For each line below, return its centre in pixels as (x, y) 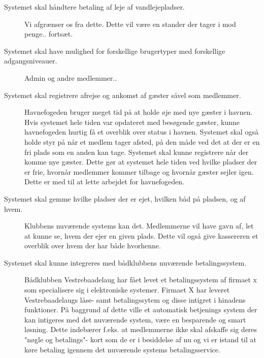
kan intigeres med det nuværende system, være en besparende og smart (135, 319)
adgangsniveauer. (31, 61)
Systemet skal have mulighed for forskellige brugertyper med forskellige (115, 51)
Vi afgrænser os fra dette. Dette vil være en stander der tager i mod (130, 24)
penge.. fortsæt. (49, 34)
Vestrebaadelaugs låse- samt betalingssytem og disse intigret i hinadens (135, 299)
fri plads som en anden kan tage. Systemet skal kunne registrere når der (137, 152)
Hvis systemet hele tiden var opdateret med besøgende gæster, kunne (132, 122)
